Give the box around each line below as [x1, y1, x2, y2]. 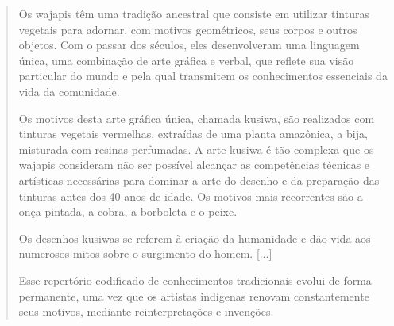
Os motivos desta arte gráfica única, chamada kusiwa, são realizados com [18, 109, 375, 126]
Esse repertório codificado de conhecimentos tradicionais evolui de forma [18, 271, 372, 288]
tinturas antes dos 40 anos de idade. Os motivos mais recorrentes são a [18, 187, 363, 204]
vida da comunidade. [18, 82, 120, 99]
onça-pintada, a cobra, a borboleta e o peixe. [18, 203, 238, 220]
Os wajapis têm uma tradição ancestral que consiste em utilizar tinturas [18, 6, 369, 21]
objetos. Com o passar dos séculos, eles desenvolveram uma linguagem [18, 36, 360, 53]
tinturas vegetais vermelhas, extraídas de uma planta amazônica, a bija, [18, 125, 368, 142]
